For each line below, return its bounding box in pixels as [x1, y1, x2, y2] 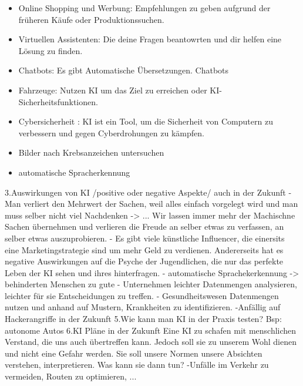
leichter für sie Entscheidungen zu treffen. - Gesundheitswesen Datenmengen [5, 289, 279, 301]
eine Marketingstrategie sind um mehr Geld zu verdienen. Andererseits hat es [5, 243, 284, 256]
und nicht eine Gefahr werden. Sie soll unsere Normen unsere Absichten [5, 347, 262, 359]
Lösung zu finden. [18, 44, 83, 56]
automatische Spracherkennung [18, 166, 130, 178]
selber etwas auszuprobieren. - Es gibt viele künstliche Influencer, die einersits [5, 231, 285, 244]
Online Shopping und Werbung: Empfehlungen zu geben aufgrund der [18, 2, 271, 14]
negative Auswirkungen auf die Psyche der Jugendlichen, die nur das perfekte [5, 255, 284, 267]
